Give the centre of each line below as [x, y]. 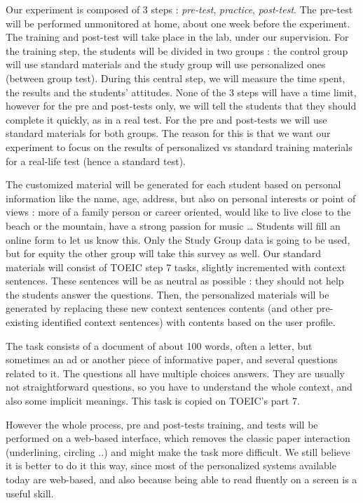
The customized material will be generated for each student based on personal [173, 184]
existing [22, 322]
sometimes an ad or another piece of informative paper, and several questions [172, 359]
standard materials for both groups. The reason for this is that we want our [168, 133]
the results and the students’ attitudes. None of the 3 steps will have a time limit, [181, 92]
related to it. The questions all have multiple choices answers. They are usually [175, 373]
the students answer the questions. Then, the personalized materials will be [167, 294]
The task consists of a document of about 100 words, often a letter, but [159, 345]
